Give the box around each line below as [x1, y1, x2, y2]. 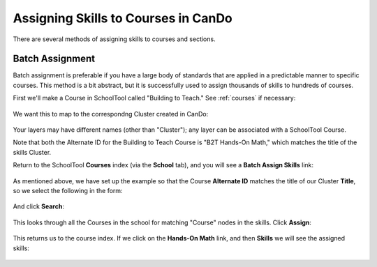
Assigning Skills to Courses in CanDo [13, 10, 233, 26]
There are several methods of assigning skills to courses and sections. [13, 35, 216, 43]
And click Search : [13, 202, 64, 211]
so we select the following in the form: [13, 186, 123, 194]
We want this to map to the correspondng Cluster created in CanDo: [13, 109, 209, 118]
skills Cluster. [13, 148, 52, 156]
